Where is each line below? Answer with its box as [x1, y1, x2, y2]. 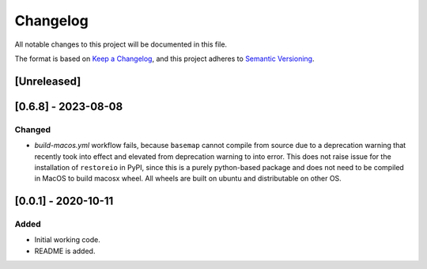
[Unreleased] [14, 74, 81, 88]
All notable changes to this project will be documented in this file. [14, 40, 228, 49]
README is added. [34, 246, 96, 256]
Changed [14, 123, 51, 134]
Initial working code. [34, 235, 100, 244]
